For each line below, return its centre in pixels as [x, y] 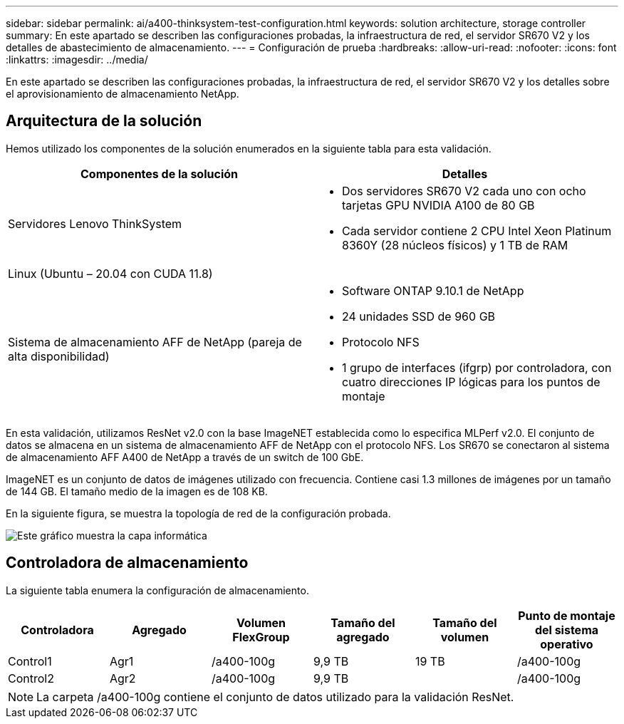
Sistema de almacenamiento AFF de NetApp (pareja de [155, 342]
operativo [567, 644]
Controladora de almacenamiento [127, 563]
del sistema [567, 630]
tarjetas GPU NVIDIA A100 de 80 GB [438, 205]
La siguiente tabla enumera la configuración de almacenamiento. [157, 590]
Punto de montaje [567, 615]
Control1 [30, 661]
